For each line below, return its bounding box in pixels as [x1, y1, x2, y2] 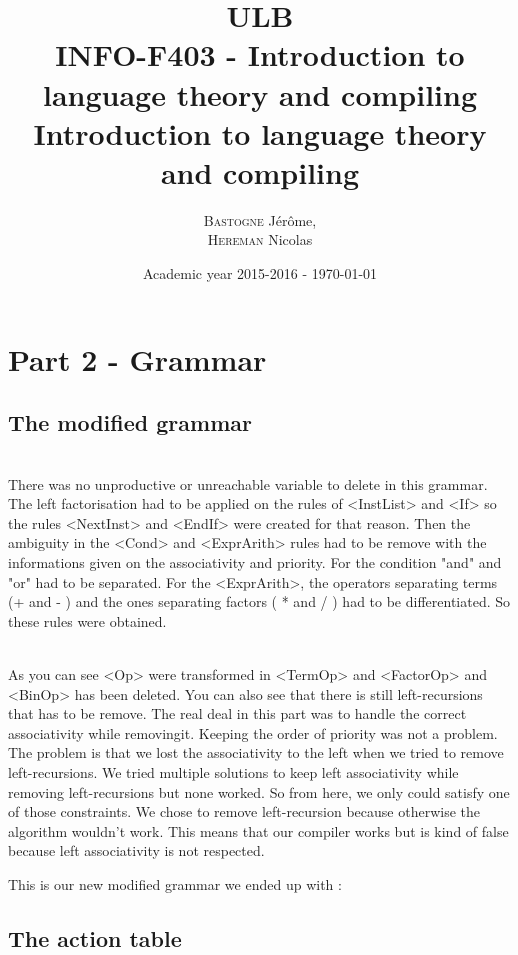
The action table [8, 922, 182, 953]
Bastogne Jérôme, [203, 209, 317, 230]
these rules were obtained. [8, 610, 167, 631]
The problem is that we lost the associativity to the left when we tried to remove [8, 742, 504, 763]
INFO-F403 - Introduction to [55, 34, 465, 75]
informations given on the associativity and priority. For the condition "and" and [8, 552, 502, 573]
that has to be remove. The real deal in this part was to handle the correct [8, 703, 467, 724]
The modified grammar [8, 407, 252, 438]
